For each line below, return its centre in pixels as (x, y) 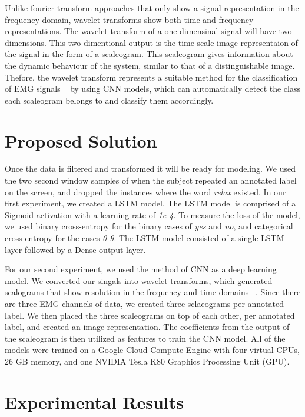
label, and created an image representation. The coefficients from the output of (147, 327)
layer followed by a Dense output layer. (75, 249)
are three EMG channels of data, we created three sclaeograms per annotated (144, 303)
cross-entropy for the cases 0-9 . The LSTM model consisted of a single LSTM (145, 238)
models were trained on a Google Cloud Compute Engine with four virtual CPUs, (152, 350)
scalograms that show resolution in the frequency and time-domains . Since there (153, 292)
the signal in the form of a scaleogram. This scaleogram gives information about (149, 54)
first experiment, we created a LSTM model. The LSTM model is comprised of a (150, 203)
